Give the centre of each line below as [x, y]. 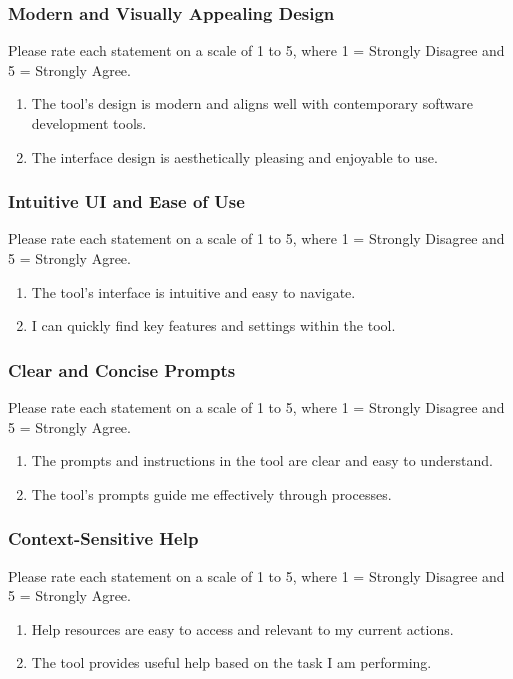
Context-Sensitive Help [103, 538]
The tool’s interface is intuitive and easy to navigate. [193, 291]
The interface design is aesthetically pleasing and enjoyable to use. [234, 156]
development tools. [89, 123]
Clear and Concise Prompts [122, 369]
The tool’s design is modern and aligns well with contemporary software [252, 103]
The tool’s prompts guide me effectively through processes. [211, 493]
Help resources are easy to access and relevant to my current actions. [242, 628]
